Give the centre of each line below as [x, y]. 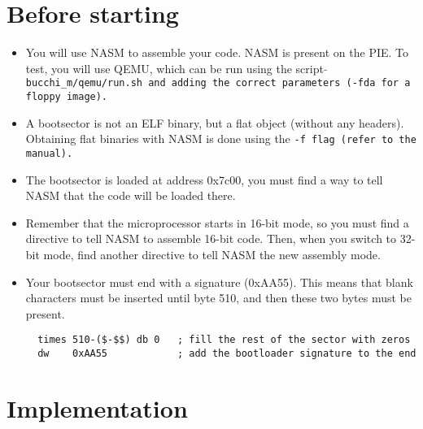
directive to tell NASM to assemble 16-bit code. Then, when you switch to [211, 238]
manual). [49, 153]
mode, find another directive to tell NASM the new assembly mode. [212, 254]
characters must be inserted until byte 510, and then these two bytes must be [218, 298]
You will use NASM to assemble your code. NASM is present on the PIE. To [217, 52]
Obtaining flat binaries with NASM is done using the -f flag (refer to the [221, 139]
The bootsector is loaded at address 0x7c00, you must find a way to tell [204, 179]
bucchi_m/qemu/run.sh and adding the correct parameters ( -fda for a [218, 83]
